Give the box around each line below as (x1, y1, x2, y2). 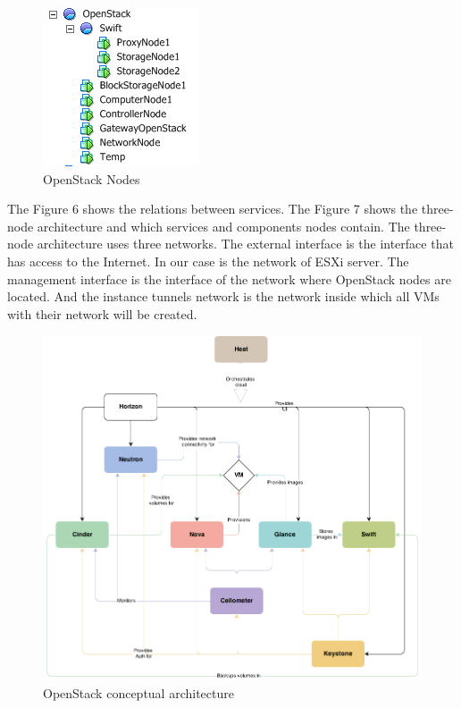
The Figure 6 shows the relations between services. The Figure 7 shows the (7, 199, 418, 218)
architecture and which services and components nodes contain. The (37, 216, 410, 235)
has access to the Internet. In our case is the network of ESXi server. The (7, 251, 409, 270)
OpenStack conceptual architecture (43, 683, 234, 702)
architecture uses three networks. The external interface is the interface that (37, 234, 454, 253)
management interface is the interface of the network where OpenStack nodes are (7, 269, 451, 288)
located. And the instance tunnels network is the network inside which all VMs (7, 287, 440, 306)
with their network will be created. (7, 304, 197, 323)
